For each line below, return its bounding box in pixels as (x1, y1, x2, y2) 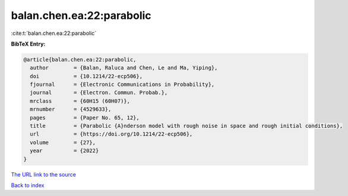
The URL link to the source (11, 171, 77, 178)
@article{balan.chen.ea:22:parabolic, (23, 56, 137, 63)
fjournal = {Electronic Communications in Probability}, (30, 81, 215, 88)
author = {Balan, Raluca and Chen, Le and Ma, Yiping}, (30, 65, 218, 71)
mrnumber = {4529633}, (30, 106, 112, 113)
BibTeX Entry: (11, 40, 46, 47)
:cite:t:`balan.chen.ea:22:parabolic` (11, 30, 97, 37)
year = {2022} (30, 147, 99, 154)
